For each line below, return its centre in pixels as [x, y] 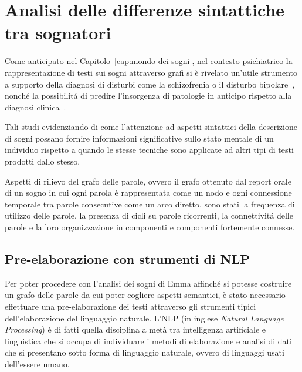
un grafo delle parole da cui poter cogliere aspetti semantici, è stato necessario [145, 295]
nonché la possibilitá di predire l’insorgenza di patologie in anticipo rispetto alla [148, 95]
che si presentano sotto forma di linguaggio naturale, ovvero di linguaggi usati [145, 352]
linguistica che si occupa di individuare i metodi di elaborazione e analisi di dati [148, 341]
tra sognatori [58, 33]
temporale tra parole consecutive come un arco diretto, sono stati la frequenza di [150, 204]
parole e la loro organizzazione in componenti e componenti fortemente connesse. [150, 227]
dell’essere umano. [37, 363]
